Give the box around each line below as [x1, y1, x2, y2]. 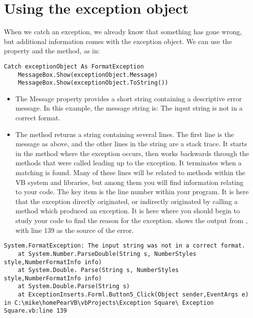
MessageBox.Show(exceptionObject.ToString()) [18, 79, 169, 87]
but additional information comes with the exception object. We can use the [4, 36, 232, 46]
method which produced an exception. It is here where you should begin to [15, 205, 240, 216]
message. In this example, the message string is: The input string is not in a [15, 103, 243, 113]
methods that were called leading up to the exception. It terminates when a [15, 158, 242, 168]
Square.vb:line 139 [4, 307, 67, 315]
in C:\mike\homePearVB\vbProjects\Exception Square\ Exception [4, 299, 214, 306]
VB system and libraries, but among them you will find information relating [15, 177, 244, 187]
